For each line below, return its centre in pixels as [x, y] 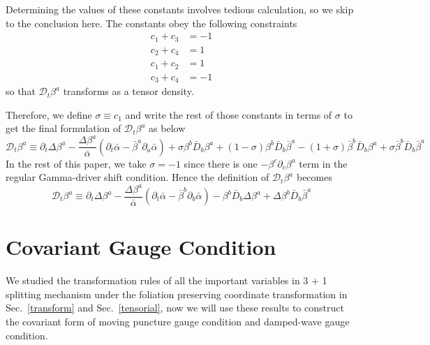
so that [21, 91]
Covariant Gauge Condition [141, 247]
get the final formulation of [64, 128]
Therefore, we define [49, 114]
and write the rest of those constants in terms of [229, 114]
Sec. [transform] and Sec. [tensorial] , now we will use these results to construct [175, 308]
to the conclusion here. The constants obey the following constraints [151, 23]
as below [167, 128]
